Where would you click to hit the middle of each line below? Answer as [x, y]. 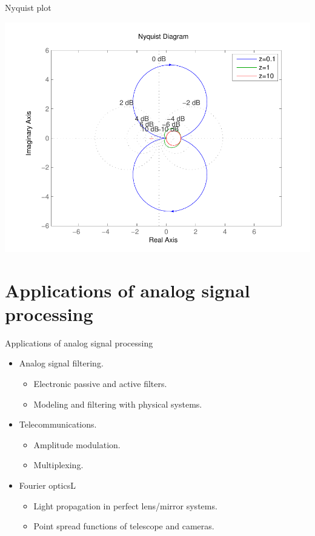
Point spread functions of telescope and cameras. [124, 526]
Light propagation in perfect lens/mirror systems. [125, 505]
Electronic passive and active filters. [100, 384]
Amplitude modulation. [77, 444]
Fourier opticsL [47, 485]
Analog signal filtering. [61, 363]
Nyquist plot [28, 7]
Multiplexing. [58, 465]
